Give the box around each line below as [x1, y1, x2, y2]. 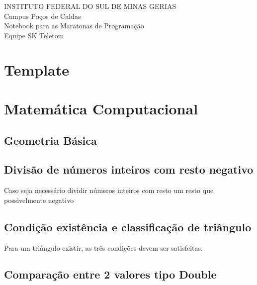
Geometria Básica [4, 132, 97, 148]
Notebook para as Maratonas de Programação [4, 20, 144, 31]
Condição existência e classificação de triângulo [4, 219, 252, 234]
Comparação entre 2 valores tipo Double [4, 267, 217, 282]
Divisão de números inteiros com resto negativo [4, 162, 254, 177]
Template [4, 59, 70, 80]
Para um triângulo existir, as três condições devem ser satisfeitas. [4, 242, 203, 253]
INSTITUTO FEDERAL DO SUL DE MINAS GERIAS [4, 1, 176, 11]
